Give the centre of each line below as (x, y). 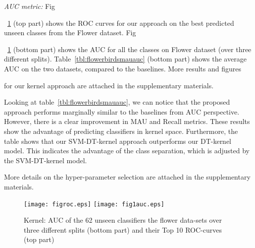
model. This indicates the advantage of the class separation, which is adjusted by (127, 151)
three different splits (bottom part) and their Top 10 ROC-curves (123, 229)
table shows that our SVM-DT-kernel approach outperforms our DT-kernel (118, 141)
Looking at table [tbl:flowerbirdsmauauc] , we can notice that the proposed (117, 102)
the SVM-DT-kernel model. (46, 160)
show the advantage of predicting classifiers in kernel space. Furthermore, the (121, 131)
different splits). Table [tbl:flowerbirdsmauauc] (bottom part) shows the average (125, 59)
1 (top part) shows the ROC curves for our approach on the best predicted (121, 23)
